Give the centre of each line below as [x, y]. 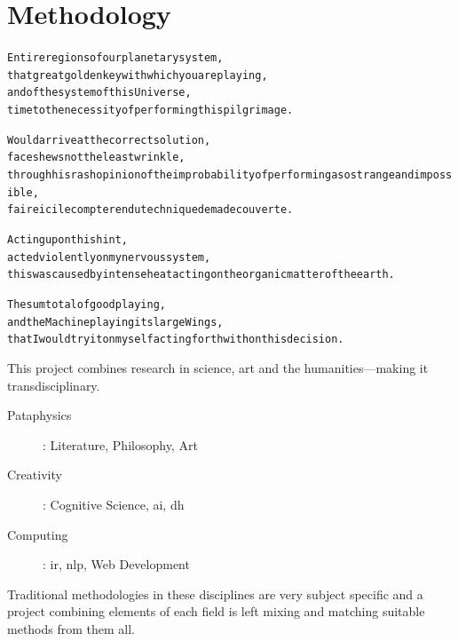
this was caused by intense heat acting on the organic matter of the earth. [201, 275]
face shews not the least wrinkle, [96, 158]
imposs [433, 175]
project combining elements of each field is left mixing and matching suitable [216, 611]
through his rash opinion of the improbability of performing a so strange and [211, 175]
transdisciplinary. [54, 385]
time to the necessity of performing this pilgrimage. [150, 111]
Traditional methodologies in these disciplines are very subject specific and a [215, 594]
